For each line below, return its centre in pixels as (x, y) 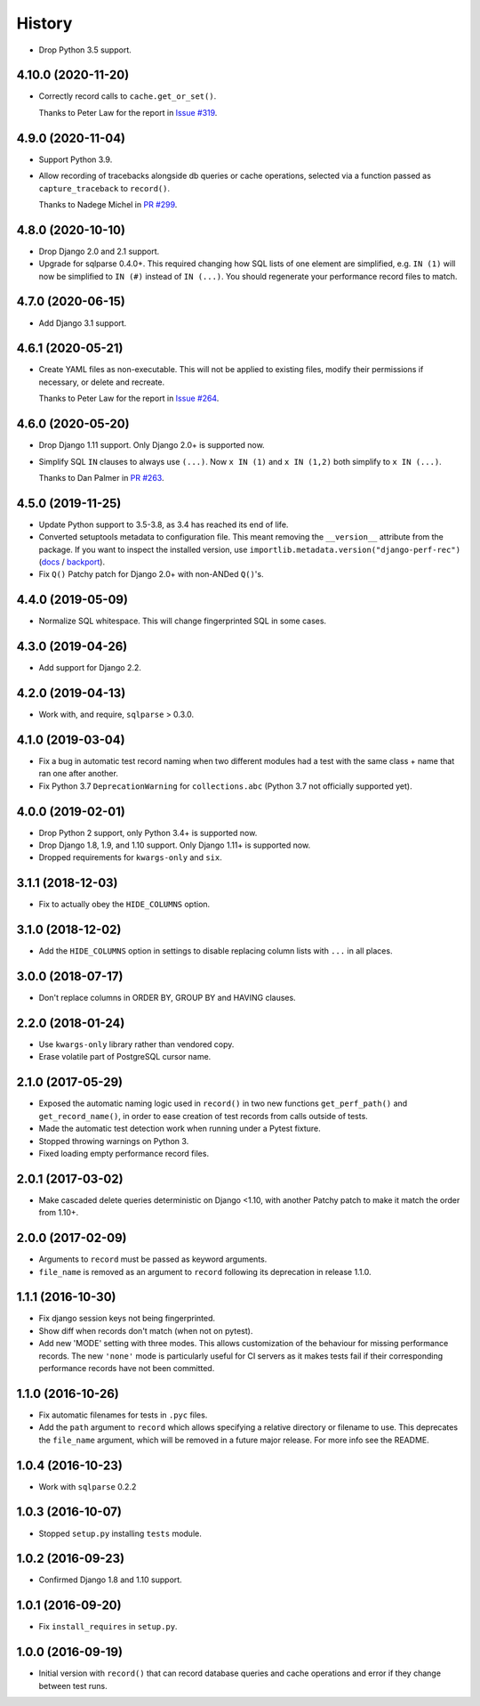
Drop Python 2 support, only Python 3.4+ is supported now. (148, 833)
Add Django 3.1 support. (83, 323)
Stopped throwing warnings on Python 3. (114, 1141)
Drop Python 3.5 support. (85, 50)
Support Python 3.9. (76, 159)
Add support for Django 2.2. (90, 668)
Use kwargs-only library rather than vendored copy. (136, 1044)
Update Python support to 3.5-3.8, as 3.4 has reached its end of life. (164, 524)
